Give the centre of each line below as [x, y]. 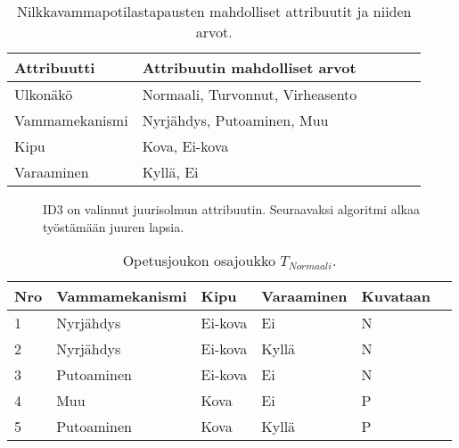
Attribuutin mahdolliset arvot [249, 67]
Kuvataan [396, 296]
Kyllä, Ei [170, 172]
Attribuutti [55, 67]
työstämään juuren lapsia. [114, 226]
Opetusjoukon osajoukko [199, 261]
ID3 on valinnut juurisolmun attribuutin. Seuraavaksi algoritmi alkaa [231, 209]
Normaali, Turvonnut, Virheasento [250, 94]
